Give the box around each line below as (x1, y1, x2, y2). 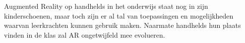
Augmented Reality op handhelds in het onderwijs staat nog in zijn (4, 1, 208, 11)
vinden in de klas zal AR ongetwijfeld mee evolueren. (4, 29, 165, 40)
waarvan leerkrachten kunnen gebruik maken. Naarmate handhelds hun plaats (4, 20, 241, 30)
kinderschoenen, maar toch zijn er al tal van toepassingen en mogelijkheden (4, 10, 234, 21)
